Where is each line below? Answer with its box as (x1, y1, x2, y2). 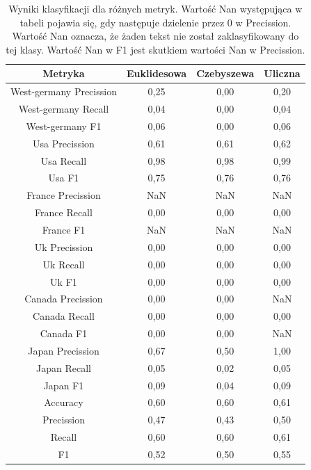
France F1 (42, 222, 86, 236)
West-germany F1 (26, 118, 102, 133)
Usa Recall (40, 153, 87, 168)
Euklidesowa (126, 66, 187, 81)
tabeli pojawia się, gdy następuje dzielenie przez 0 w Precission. (19, 15, 292, 29)
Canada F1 (40, 326, 88, 341)
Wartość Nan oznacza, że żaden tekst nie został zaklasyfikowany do (12, 29, 299, 43)
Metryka (42, 66, 85, 81)
